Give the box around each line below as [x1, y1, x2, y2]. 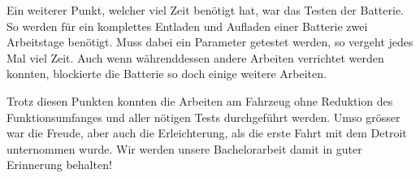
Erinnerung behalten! [6, 156, 112, 173]
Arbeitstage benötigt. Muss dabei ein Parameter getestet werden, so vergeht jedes [6, 33, 414, 50]
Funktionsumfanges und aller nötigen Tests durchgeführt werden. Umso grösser [6, 108, 401, 125]
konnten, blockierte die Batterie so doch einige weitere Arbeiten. [6, 65, 327, 82]
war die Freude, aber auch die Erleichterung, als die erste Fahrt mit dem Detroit [6, 124, 407, 141]
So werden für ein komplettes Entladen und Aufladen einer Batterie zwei [6, 17, 368, 34]
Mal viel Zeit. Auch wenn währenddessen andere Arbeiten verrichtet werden [6, 49, 384, 66]
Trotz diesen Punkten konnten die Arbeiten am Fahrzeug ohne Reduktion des [6, 92, 393, 109]
